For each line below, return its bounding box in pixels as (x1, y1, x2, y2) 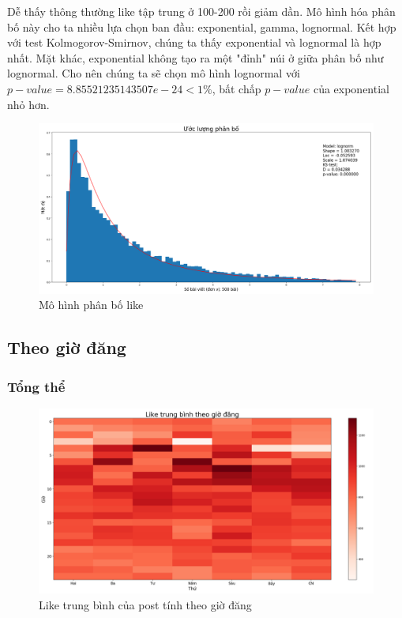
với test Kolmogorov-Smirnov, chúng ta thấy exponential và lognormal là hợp (7, 34, 381, 51)
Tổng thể (7, 376, 66, 396)
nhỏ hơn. (7, 96, 50, 112)
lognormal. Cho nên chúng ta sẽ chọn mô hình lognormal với (7, 65, 300, 81)
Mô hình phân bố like (39, 296, 144, 313)
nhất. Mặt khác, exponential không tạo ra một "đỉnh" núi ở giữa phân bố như (7, 49, 384, 66)
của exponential (313, 80, 389, 96)
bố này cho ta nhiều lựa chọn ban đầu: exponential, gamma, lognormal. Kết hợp (7, 18, 396, 35)
